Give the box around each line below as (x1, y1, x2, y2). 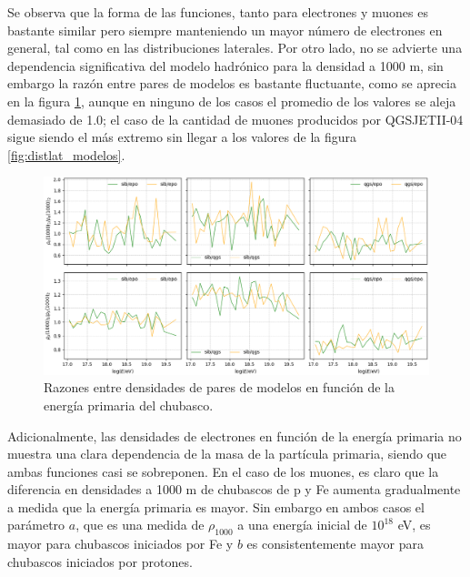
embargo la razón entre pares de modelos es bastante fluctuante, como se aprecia (7, 74, 457, 93)
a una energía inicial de (237, 515, 367, 534)
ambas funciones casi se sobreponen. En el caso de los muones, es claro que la (7, 461, 439, 481)
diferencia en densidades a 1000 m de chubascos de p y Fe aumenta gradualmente (7, 480, 461, 499)
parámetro (7, 515, 65, 534)
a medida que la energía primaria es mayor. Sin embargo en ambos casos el (7, 497, 425, 516)
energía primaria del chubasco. (44, 395, 214, 414)
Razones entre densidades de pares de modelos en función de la (44, 378, 395, 397)
